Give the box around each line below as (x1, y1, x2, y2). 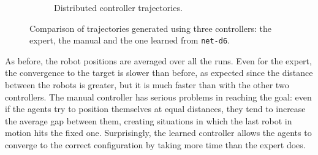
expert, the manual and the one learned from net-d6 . (29, 34, 230, 47)
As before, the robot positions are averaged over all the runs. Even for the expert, (5, 54, 312, 67)
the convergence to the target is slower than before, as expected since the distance (5, 66, 313, 79)
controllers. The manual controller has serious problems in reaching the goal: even (5, 90, 312, 103)
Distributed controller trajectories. (54, 1, 183, 13)
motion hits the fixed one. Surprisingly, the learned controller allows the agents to (5, 126, 312, 139)
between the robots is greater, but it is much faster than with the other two (5, 78, 289, 91)
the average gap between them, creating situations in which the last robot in (5, 114, 292, 127)
